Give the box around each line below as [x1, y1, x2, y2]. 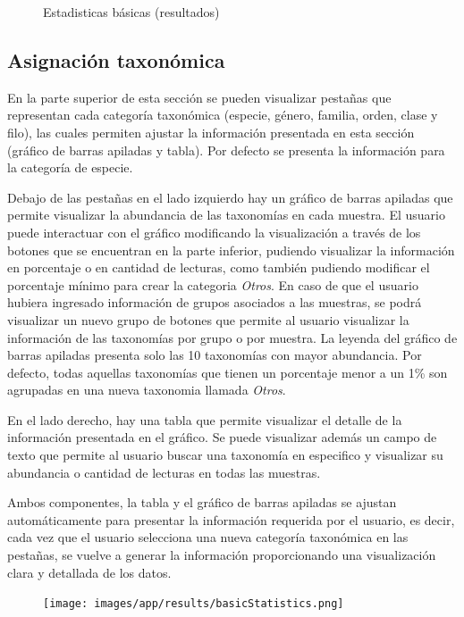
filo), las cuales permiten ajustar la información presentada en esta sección [7, 122, 415, 141]
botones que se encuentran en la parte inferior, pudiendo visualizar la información [7, 240, 455, 259]
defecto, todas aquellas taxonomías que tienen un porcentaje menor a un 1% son [7, 363, 448, 381]
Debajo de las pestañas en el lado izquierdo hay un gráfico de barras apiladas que [7, 188, 453, 206]
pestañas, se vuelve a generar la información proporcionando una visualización [7, 546, 436, 564]
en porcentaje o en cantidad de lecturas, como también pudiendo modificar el [7, 258, 430, 277]
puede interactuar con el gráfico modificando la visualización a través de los [7, 222, 421, 241]
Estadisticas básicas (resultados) [43, 3, 220, 21]
